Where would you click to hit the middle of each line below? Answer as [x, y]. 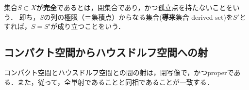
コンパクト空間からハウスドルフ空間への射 [106, 52]
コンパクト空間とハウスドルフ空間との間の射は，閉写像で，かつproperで [119, 72]
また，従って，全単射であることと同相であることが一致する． [115, 82]
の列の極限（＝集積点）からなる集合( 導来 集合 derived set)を [138, 17]
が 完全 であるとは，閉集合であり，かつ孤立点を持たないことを [134, 7]
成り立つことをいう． [91, 26]
